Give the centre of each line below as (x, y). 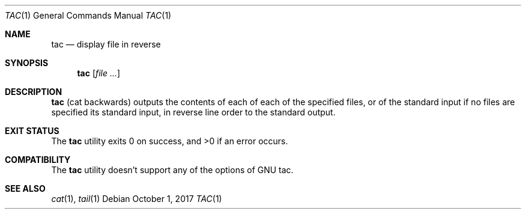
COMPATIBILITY (38, 160)
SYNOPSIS (27, 63)
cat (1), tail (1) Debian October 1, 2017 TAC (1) (137, 199)
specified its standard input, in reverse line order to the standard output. (193, 112)
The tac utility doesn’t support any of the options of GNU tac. (172, 170)
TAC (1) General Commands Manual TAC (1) (88, 15)
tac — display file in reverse (106, 44)
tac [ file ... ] (99, 73)
